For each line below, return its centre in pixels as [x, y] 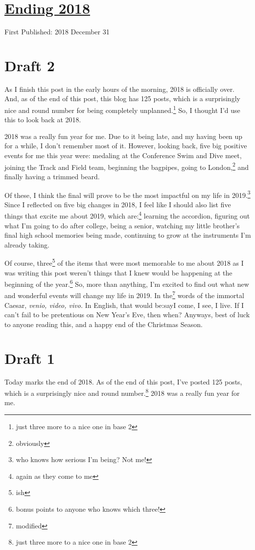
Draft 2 [30, 65]
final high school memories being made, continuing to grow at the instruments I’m [128, 235]
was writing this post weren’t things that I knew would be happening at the [118, 272]
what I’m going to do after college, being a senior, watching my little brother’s [122, 225]
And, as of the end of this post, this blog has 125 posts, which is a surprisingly [122, 98]
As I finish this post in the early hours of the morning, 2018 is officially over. [120, 89]
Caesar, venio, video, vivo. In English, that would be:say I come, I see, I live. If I [124, 305]
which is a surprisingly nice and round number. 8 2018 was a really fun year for [122, 392]
